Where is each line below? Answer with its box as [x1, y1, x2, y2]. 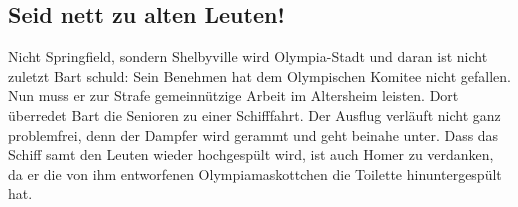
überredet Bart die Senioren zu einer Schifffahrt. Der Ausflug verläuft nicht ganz [8, 104, 501, 125]
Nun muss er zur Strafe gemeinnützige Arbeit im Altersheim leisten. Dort [8, 85, 459, 106]
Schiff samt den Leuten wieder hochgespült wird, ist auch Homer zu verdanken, [8, 144, 494, 165]
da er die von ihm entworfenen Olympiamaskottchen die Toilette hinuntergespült [8, 163, 502, 184]
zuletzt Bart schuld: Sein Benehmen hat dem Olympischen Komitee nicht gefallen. [8, 65, 511, 86]
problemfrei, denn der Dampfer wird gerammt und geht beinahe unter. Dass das [8, 124, 499, 145]
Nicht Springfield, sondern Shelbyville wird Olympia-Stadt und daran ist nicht [8, 46, 488, 67]
